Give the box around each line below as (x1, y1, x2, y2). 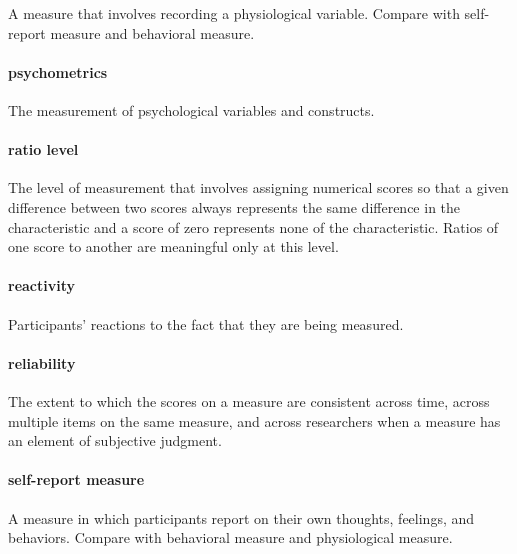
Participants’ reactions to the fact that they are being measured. (8, 313, 404, 334)
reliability (8, 352, 76, 373)
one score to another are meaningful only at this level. (8, 236, 339, 257)
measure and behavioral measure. (50, 22, 255, 43)
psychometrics (8, 61, 108, 82)
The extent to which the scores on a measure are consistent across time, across (8, 390, 490, 411)
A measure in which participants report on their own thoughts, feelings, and (8, 507, 475, 528)
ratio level (8, 139, 79, 160)
